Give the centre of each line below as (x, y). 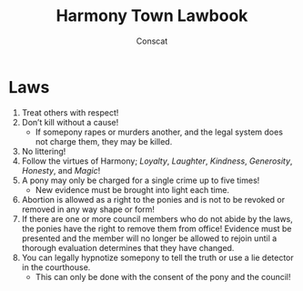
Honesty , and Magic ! (61, 170)
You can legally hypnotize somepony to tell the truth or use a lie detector (157, 257)
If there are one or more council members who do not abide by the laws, (157, 218)
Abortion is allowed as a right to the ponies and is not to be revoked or (153, 199)
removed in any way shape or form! (88, 209)
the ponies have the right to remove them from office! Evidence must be (157, 228)
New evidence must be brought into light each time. (132, 190)
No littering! (44, 151)
